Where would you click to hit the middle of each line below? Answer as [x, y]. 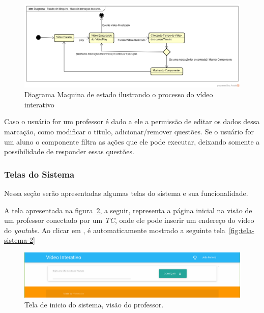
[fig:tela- [241, 230]
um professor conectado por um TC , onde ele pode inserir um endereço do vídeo [129, 220]
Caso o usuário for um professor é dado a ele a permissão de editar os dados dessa [132, 121]
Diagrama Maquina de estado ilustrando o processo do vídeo [119, 94]
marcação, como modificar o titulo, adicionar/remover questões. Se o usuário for [129, 131]
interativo [39, 104]
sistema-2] [20, 240]
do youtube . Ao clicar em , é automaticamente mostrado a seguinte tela [115, 230]
